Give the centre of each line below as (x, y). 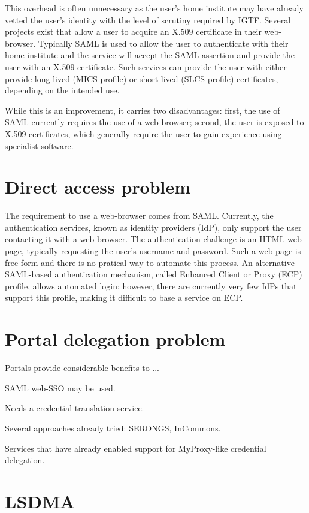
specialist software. (39, 145)
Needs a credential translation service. (75, 408)
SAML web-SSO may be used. (60, 387)
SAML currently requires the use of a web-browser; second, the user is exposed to (154, 122)
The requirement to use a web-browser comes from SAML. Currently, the (139, 215)
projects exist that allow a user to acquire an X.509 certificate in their (133, 31)
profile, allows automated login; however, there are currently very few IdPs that (151, 286)
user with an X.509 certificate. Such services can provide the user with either (146, 66)
